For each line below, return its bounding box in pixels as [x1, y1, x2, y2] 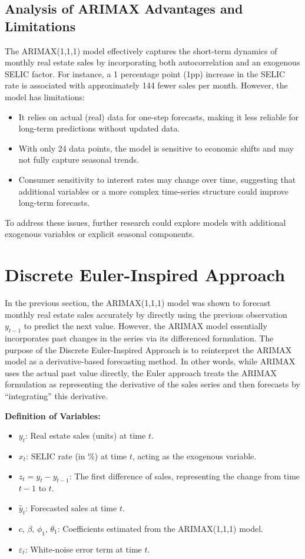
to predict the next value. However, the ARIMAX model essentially [24, 320, 267, 332]
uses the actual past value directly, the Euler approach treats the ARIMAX [5, 366, 277, 379]
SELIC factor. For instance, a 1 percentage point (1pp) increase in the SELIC [5, 67, 286, 80]
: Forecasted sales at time [25, 501, 117, 514]
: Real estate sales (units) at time [25, 429, 146, 442]
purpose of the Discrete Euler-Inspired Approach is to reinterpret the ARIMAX [5, 343, 292, 356]
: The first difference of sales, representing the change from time [69, 469, 300, 482]
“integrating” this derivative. [5, 389, 108, 402]
